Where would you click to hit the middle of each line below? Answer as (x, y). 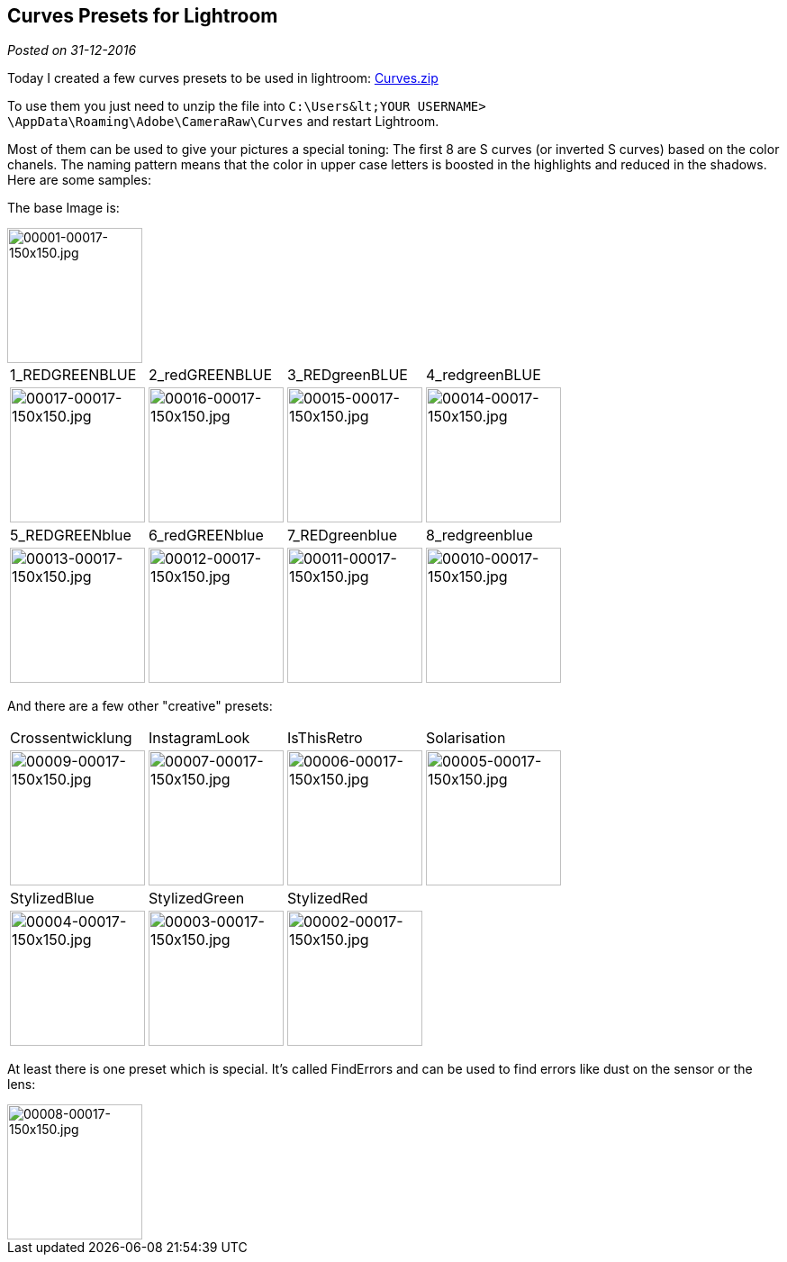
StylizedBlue (52, 899)
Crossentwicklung (71, 738)
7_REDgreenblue (342, 536)
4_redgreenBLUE (484, 375)
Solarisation (466, 738)
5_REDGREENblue (71, 536)
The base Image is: (63, 208)
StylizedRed (328, 899)
